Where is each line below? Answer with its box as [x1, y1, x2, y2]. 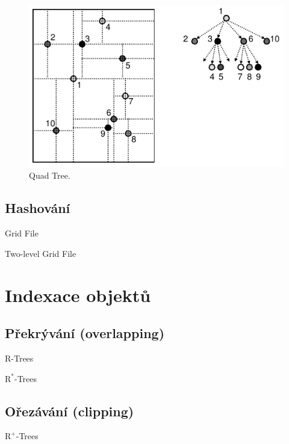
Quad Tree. [29, 169, 70, 182]
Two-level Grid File [5, 247, 76, 259]
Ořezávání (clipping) [5, 401, 134, 420]
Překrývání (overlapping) [5, 324, 165, 342]
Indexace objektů [5, 282, 151, 307]
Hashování [5, 199, 70, 217]
